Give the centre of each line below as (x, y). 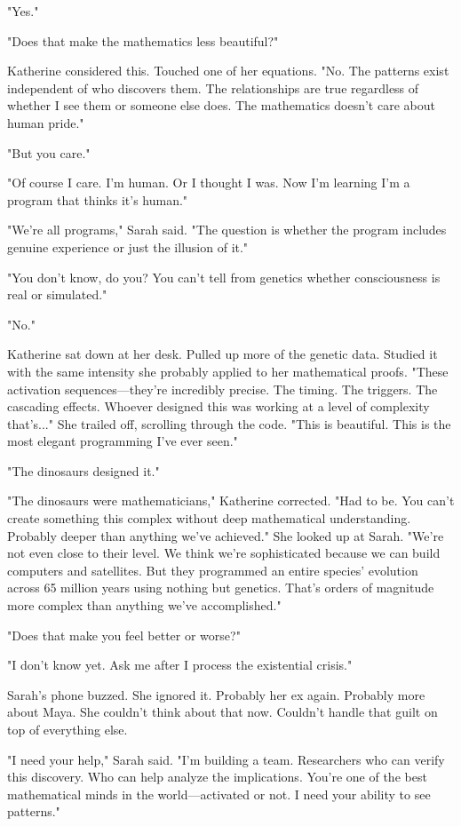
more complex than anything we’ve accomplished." (144, 605)
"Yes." (23, 11)
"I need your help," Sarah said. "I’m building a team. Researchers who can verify (226, 759)
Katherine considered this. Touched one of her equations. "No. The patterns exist (228, 71)
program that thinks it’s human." (98, 199)
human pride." (46, 122)
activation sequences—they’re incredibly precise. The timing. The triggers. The (223, 389)
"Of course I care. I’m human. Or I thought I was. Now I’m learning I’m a (209, 183)
